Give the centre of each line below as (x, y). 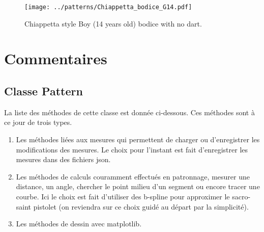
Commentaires (56, 58)
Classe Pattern (43, 91)
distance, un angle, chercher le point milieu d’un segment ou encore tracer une (138, 186)
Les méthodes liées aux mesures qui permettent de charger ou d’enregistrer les (138, 139)
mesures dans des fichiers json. (63, 159)
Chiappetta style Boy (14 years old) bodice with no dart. (113, 23)
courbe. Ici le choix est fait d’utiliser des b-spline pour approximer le (123, 196)
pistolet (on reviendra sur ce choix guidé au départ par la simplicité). (141, 206)
